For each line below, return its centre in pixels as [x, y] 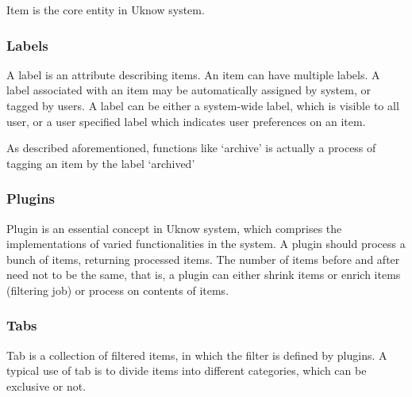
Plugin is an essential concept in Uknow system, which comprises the [174, 228]
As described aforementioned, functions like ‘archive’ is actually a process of [191, 148]
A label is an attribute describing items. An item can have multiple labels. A [193, 74]
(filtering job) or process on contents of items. [118, 290]
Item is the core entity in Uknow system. [106, 10]
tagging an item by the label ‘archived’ [101, 163]
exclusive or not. [46, 386]
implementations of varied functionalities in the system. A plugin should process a [206, 244]
